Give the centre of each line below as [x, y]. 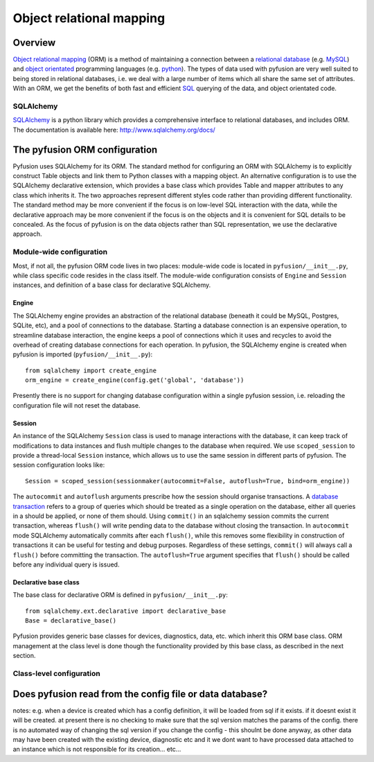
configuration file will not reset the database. [77, 405]
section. [24, 656]
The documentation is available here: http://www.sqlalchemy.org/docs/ [114, 130]
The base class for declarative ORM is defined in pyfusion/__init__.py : [121, 595]
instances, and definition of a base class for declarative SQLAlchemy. [112, 285]
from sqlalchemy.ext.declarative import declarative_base [126, 611]
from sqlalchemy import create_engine [91, 370]
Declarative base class [46, 582]
